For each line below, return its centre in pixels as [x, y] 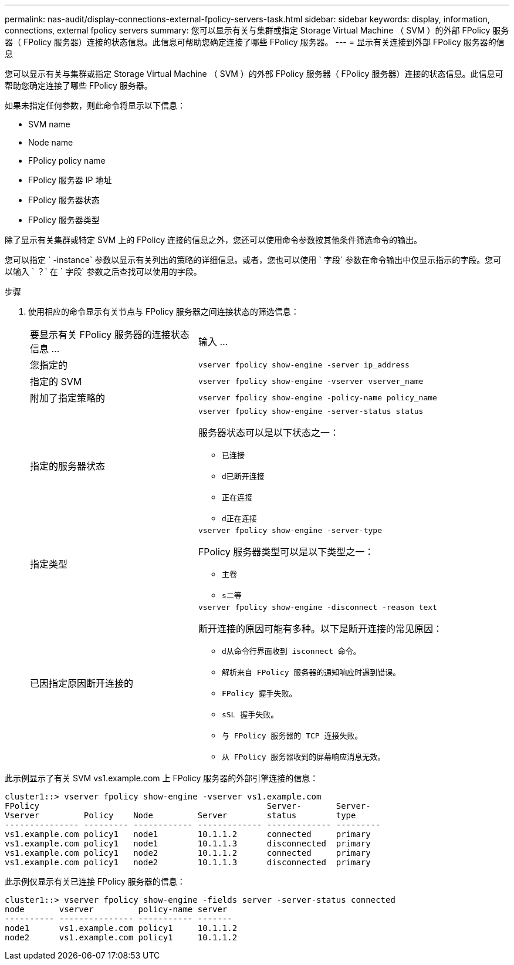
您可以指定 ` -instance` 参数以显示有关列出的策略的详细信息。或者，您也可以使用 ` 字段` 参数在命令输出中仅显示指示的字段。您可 [253, 260]
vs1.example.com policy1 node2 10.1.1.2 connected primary [188, 853]
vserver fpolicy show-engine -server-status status [311, 411]
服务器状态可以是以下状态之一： [268, 433]
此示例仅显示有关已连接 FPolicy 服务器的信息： [95, 881]
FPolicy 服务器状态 [64, 200]
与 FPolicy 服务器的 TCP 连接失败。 [292, 736]
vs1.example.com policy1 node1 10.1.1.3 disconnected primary [188, 843]
